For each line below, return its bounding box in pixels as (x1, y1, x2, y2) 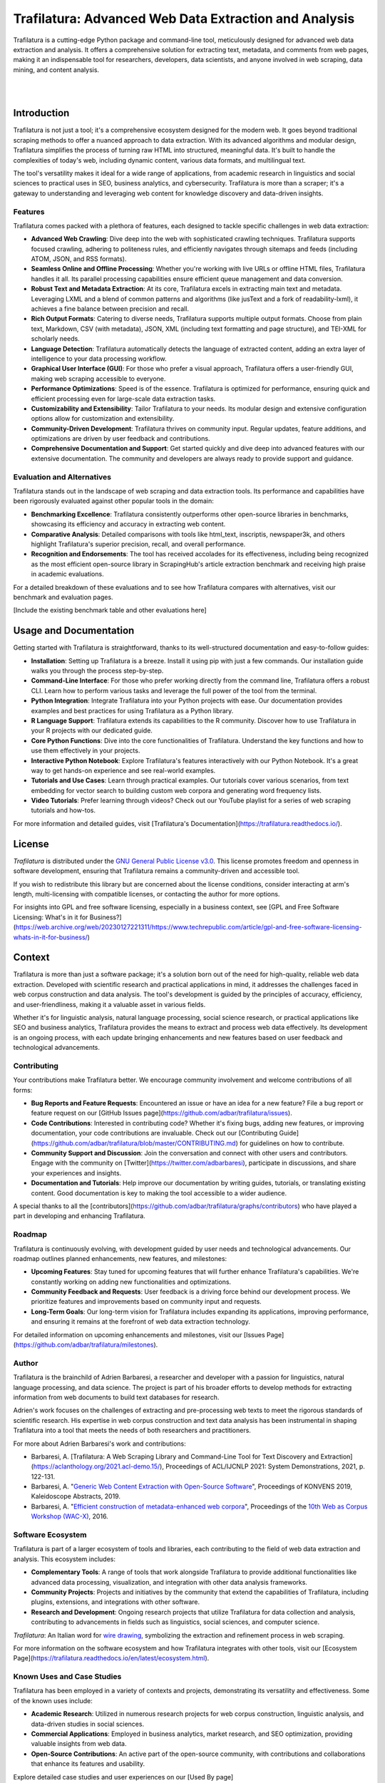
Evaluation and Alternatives (13, 471, 112, 481)
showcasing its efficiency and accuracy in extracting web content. (31, 520, 226, 528)
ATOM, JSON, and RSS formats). (31, 255, 127, 263)
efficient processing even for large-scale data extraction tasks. (31, 394, 216, 403)
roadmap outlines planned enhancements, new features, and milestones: (13, 1254, 227, 1262)
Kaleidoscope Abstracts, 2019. (31, 1492, 121, 1501)
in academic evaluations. (31, 570, 104, 578)
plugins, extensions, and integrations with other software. (31, 1598, 200, 1606)
